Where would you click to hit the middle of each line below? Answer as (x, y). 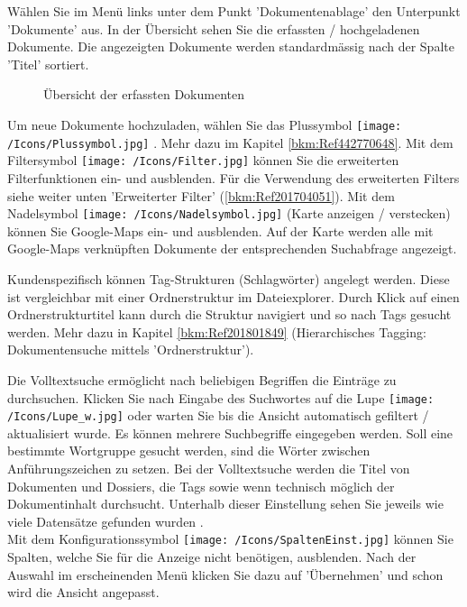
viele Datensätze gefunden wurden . (105, 521)
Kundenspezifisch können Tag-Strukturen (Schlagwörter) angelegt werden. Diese (229, 278)
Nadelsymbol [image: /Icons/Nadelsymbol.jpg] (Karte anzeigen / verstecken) (229, 213)
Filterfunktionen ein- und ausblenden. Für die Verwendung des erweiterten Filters (233, 177)
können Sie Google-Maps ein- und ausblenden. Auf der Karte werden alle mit (220, 230)
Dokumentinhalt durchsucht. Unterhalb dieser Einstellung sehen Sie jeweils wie (225, 504)
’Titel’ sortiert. (48, 64)
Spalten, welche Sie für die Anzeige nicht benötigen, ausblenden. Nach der (212, 557)
